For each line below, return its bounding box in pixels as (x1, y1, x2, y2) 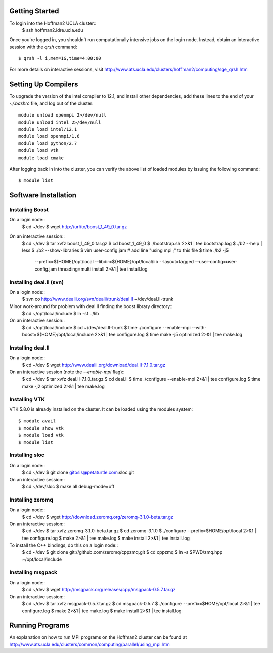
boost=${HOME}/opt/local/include (22, 332, 94, 338)
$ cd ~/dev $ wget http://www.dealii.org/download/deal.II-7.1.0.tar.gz (22, 362, 165, 368)
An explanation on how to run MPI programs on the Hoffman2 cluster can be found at (9, 634, 187, 640)
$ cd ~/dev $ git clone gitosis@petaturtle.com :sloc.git (22, 469, 134, 476)
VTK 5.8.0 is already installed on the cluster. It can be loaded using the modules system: (9, 406, 193, 412)
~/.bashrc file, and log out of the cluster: (9, 100, 94, 106)
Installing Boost (9, 206, 49, 213)
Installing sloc (9, 451, 45, 458)
